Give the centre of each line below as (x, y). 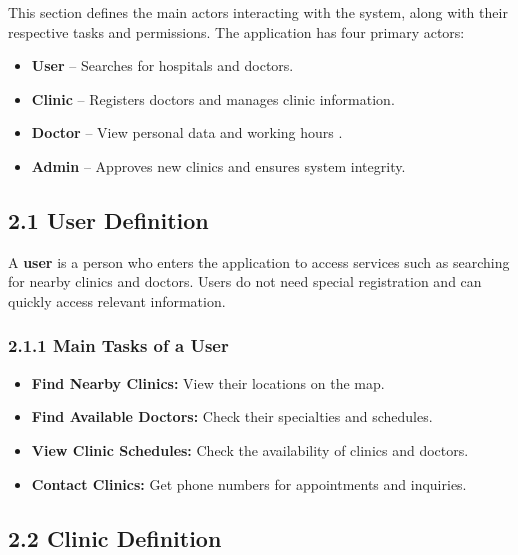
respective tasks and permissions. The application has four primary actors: (236, 31)
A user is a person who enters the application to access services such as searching (259, 261)
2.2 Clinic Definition (115, 537)
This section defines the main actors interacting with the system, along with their (258, 12)
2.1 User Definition (108, 219)
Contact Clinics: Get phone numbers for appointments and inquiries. (249, 483)
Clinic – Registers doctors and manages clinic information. (213, 98)
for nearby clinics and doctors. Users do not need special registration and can (245, 281)
